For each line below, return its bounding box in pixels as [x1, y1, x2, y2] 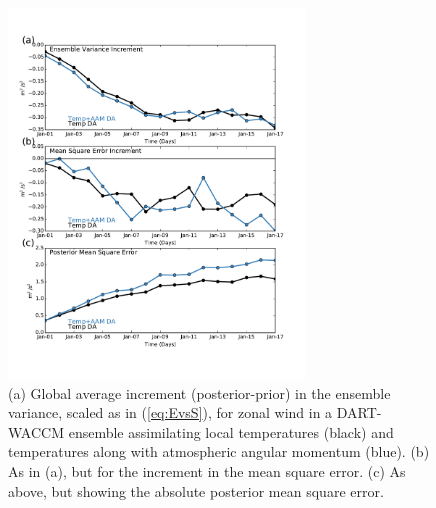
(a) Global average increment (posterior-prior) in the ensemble [8, 382, 391, 403]
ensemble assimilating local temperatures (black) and [68, 421, 394, 442]
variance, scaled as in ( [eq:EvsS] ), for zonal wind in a [8, 402, 333, 423]
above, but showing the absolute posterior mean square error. [8, 480, 384, 501]
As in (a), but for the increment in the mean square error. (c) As [8, 461, 406, 482]
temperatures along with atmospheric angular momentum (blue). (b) [8, 441, 430, 462]
